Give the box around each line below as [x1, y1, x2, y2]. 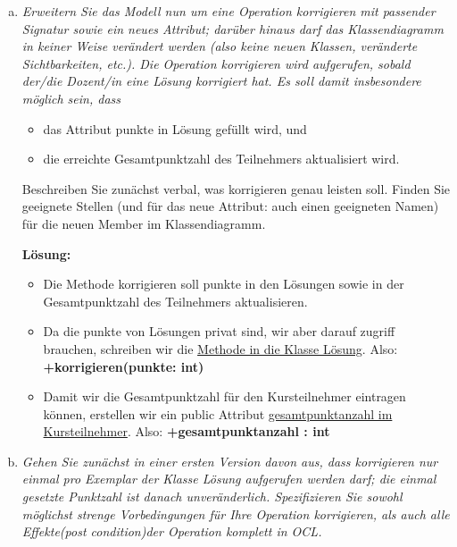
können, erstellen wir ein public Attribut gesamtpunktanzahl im [43, 404, 393, 423]
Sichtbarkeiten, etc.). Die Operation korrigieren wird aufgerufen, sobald [21, 54, 411, 72]
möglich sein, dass [21, 88, 121, 107]
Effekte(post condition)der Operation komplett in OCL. [21, 522, 322, 541]
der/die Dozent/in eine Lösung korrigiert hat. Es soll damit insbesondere [21, 72, 421, 90]
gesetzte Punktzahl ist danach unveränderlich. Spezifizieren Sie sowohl [21, 487, 403, 506]
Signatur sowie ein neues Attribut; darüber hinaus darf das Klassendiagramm [21, 19, 444, 38]
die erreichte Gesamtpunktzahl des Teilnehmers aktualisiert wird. [43, 149, 400, 168]
